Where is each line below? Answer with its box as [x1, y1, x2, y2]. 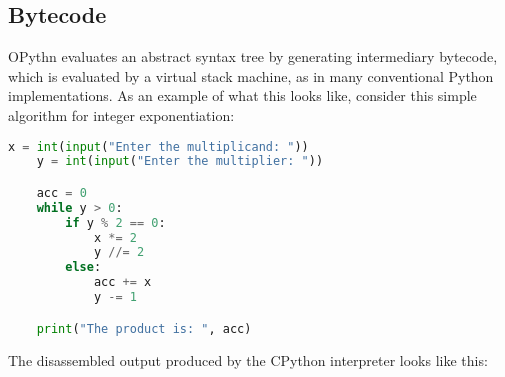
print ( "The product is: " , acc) [36, 321, 252, 336]
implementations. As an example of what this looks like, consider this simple [8, 85, 477, 106]
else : [65, 260, 102, 275]
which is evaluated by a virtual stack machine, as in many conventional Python [8, 65, 494, 86]
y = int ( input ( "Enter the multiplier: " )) [36, 154, 324, 169]
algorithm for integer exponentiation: [8, 104, 235, 125]
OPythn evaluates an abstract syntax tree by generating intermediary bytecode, [8, 46, 498, 67]
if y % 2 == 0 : [65, 215, 166, 230]
